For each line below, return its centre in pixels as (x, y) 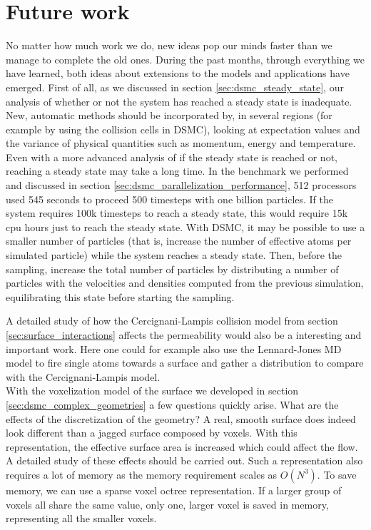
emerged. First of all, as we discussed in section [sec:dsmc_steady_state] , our (175, 87)
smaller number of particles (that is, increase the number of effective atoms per (179, 241)
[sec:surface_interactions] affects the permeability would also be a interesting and (184, 335)
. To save (337, 474)
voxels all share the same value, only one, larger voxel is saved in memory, (167, 504)
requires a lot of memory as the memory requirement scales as (142, 474)
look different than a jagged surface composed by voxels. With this (152, 433)
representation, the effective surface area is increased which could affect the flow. (182, 446)
